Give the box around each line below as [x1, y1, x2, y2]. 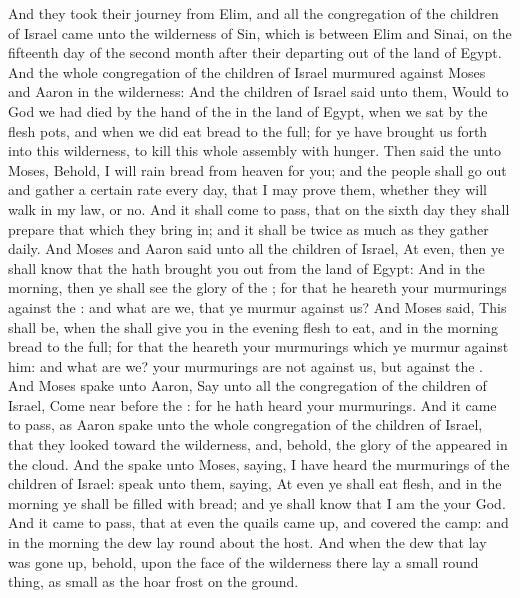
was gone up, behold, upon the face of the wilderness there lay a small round [8, 551, 479, 572]
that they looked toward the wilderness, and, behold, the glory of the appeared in [8, 434, 508, 455]
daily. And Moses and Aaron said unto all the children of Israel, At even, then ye [8, 238, 505, 259]
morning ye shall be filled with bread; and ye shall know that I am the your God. [8, 492, 506, 513]
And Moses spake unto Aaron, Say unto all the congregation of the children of [8, 375, 487, 396]
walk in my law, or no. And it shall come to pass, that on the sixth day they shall [8, 198, 510, 219]
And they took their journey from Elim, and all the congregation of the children [8, 3, 499, 23]
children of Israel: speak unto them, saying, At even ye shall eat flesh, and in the [8, 473, 502, 494]
